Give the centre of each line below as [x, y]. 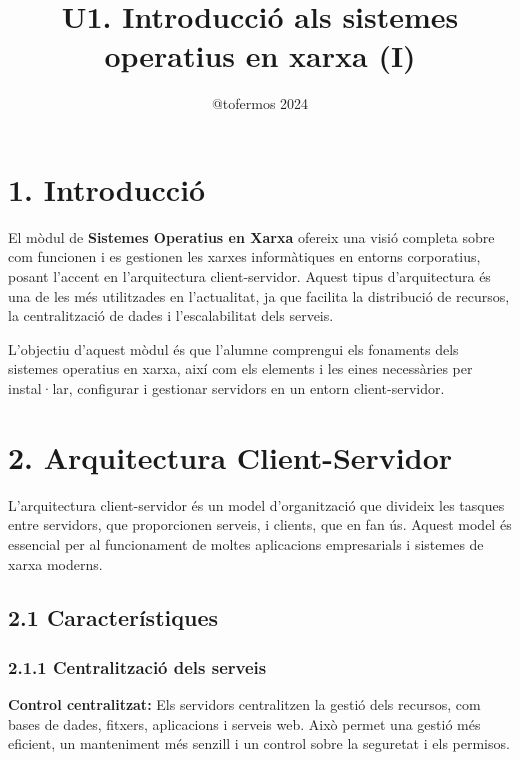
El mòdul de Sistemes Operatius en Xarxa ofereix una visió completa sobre [251, 236]
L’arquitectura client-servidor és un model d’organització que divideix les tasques [256, 504]
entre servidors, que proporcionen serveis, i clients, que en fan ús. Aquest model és [260, 524]
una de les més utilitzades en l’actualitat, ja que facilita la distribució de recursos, [259, 295]
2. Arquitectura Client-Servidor [230, 456]
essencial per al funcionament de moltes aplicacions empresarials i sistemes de [246, 543]
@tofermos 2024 [260, 103]
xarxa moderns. [55, 563]
